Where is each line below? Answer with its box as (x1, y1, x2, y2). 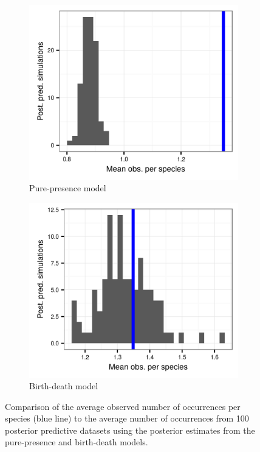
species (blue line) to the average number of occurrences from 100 (5, 412, 249, 425)
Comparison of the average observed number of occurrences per (5, 400, 241, 412)
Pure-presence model (29, 182, 106, 194)
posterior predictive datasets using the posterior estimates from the (5, 423, 255, 436)
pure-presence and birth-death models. (5, 436, 148, 448)
